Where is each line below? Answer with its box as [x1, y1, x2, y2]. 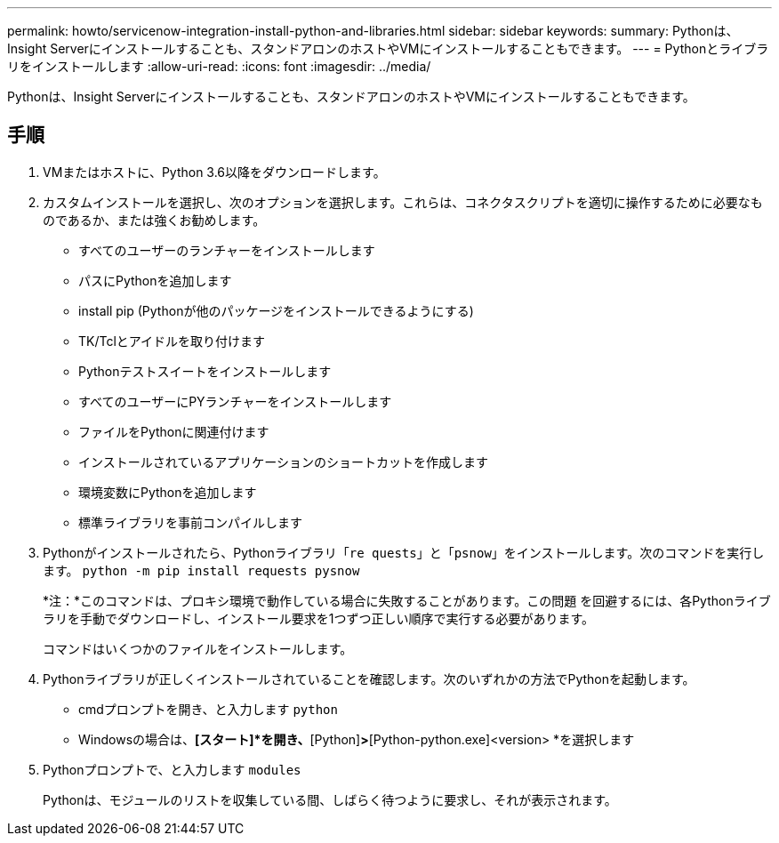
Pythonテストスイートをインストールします [78, 363, 332, 379]
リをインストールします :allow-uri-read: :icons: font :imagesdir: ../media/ [7, 59, 431, 74]
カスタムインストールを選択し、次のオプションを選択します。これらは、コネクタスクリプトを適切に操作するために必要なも [43, 194, 763, 210]
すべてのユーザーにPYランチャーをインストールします [78, 393, 392, 409]
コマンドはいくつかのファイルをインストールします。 [43, 640, 353, 656]
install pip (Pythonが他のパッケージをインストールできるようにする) [78, 302, 474, 318]
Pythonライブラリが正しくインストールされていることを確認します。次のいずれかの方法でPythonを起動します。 [43, 670, 695, 686]
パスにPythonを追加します [78, 272, 232, 288]
